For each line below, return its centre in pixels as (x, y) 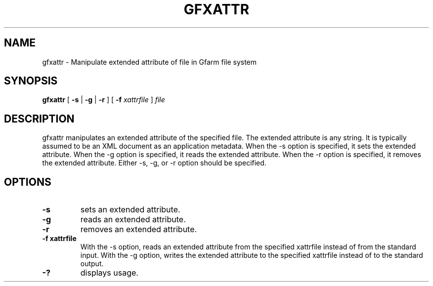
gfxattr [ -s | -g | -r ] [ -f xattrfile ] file (104, 100)
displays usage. (109, 273)
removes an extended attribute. (139, 229)
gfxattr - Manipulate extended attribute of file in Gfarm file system (150, 62)
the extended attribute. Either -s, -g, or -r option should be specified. (154, 163)
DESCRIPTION (39, 119)
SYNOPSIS (31, 81)
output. (92, 264)
